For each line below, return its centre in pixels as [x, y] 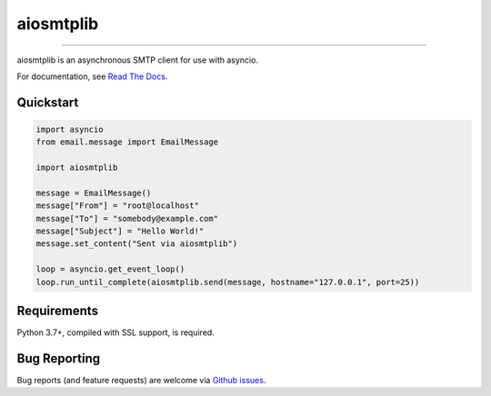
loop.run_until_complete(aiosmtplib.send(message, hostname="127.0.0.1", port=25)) [228, 282]
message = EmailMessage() [94, 193]
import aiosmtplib [77, 168]
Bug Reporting [59, 358]
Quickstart [48, 102]
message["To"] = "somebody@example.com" [127, 218]
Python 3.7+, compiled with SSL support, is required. [116, 332]
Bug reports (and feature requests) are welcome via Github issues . [141, 381]
